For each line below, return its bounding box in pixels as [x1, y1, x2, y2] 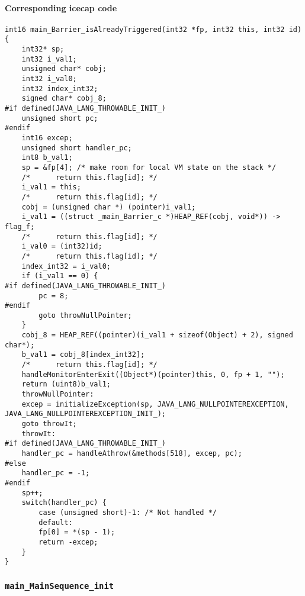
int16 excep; [21, 134, 73, 143]
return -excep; [38, 537, 98, 546]
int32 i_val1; [21, 54, 77, 63]
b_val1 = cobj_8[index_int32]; [21, 350, 145, 359]
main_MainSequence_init [5, 581, 114, 591]
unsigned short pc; [21, 114, 98, 123]
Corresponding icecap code [5, 1, 117, 14]
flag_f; [5, 222, 35, 231]
